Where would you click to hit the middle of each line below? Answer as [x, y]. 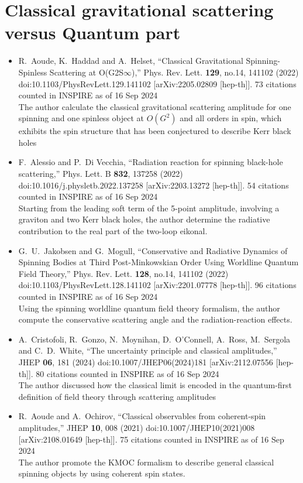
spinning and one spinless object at [81, 118]
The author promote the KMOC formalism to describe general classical [146, 462]
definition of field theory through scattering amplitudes [117, 396]
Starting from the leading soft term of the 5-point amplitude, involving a [149, 208]
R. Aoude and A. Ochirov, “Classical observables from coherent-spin [142, 416]
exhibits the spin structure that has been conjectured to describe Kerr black [155, 131]
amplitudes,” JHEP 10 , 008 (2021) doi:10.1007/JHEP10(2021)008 [137, 427]
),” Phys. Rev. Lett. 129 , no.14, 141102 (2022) [215, 72]
